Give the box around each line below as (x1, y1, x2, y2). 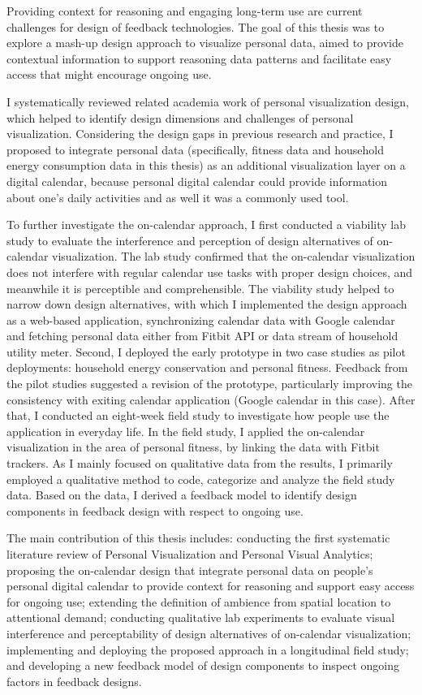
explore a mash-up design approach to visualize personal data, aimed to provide (6, 34, 403, 51)
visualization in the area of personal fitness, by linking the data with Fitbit (6, 438, 380, 455)
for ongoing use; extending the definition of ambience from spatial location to (6, 593, 391, 610)
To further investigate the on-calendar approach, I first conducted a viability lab (6, 216, 406, 233)
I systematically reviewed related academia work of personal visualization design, (6, 93, 409, 110)
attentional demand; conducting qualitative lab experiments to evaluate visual (6, 609, 395, 626)
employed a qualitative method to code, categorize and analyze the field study (6, 470, 395, 487)
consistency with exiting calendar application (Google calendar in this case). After (6, 391, 416, 408)
